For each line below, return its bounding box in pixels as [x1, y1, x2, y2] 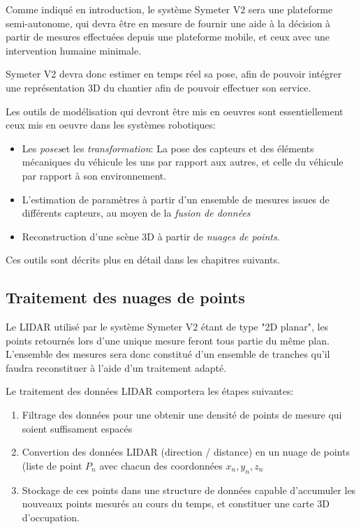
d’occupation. [22, 509, 80, 524]
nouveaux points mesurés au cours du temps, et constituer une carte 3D [22, 496, 330, 511]
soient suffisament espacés [22, 421, 133, 435]
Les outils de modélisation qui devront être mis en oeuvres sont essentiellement [6, 103, 344, 118]
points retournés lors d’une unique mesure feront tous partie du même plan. [6, 333, 330, 347]
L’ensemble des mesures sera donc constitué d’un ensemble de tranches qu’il [6, 347, 330, 361]
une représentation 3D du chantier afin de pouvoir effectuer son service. [6, 80, 311, 94]
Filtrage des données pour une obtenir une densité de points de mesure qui [22, 407, 342, 422]
